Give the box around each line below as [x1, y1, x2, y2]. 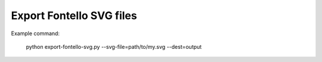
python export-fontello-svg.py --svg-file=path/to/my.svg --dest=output [26, 43, 202, 50]
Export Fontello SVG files [11, 9, 137, 22]
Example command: [11, 30, 60, 37]
